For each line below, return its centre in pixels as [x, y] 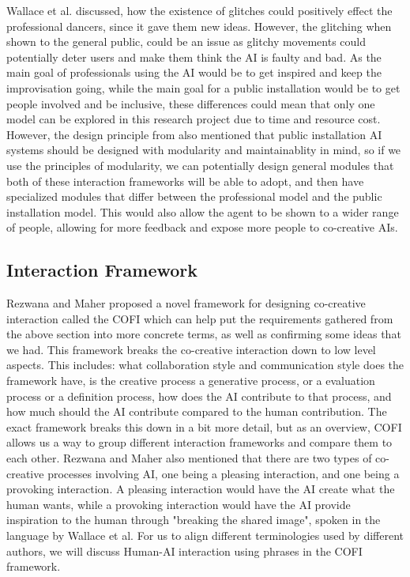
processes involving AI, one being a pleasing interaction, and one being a [224, 473]
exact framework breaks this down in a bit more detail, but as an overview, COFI [204, 426]
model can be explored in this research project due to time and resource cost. [194, 119]
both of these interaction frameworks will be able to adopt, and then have [185, 181]
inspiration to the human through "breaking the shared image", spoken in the [194, 520]
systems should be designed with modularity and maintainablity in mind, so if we [204, 150]
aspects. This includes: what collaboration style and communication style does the [205, 365]
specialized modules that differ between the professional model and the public [194, 196]
